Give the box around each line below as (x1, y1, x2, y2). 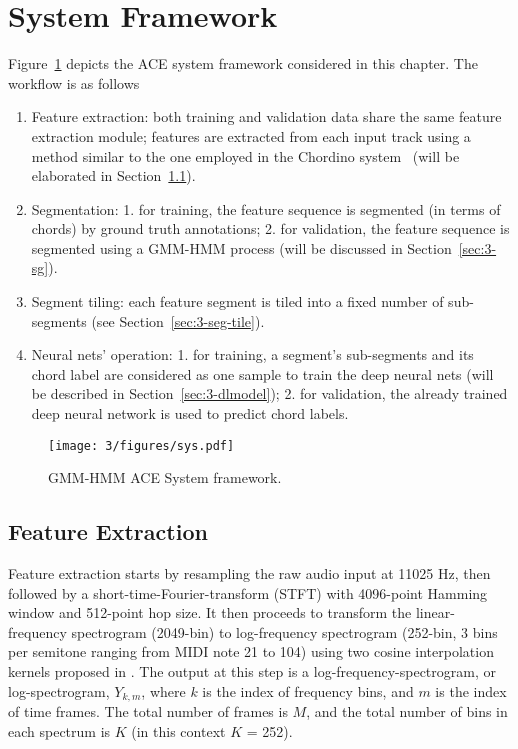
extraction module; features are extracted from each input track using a (31, 125, 471, 146)
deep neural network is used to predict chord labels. (31, 403, 349, 424)
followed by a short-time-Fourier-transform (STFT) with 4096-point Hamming (8, 582, 488, 603)
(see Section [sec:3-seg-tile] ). (91, 310, 265, 331)
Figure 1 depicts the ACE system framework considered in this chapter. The (8, 53, 478, 74)
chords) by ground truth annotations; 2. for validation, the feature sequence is (31, 218, 510, 239)
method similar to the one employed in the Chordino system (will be (31, 145, 460, 166)
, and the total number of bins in (306, 701, 508, 722)
